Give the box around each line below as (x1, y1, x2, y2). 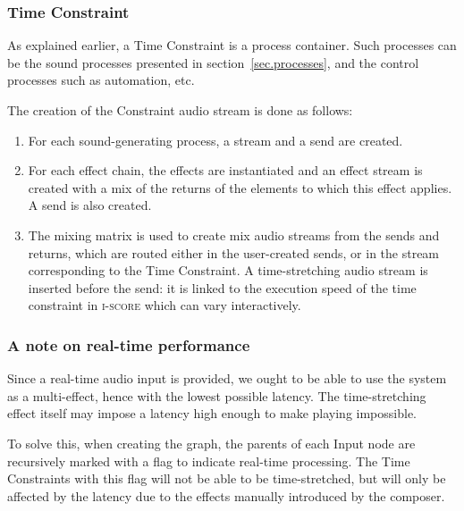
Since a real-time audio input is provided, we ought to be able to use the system (7, 369, 447, 388)
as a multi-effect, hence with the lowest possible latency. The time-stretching (7, 386, 426, 405)
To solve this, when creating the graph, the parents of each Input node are (7, 433, 416, 452)
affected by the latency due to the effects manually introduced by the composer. (7, 486, 445, 505)
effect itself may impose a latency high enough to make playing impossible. (7, 404, 417, 423)
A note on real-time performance (7, 333, 250, 356)
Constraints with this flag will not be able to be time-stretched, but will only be (7, 469, 446, 488)
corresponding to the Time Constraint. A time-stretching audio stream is (28, 261, 428, 280)
